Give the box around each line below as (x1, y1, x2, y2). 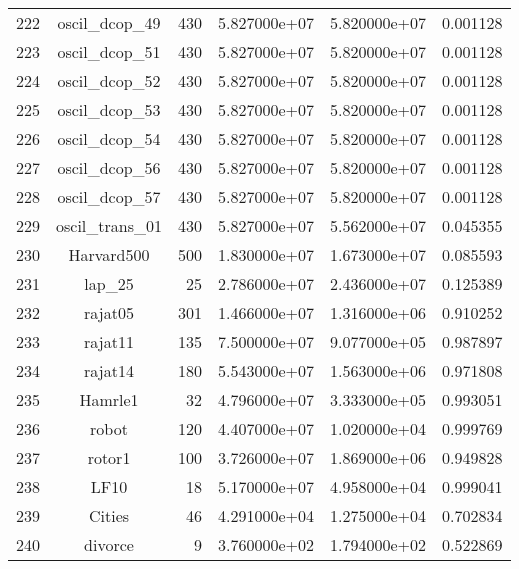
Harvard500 (68, 243, 150, 266)
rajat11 (84, 330, 134, 353)
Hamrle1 (79, 388, 139, 411)
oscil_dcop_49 (57, 11, 161, 34)
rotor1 (87, 446, 131, 469)
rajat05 (84, 301, 134, 324)
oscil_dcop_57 (57, 185, 161, 208)
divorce (84, 533, 134, 556)
